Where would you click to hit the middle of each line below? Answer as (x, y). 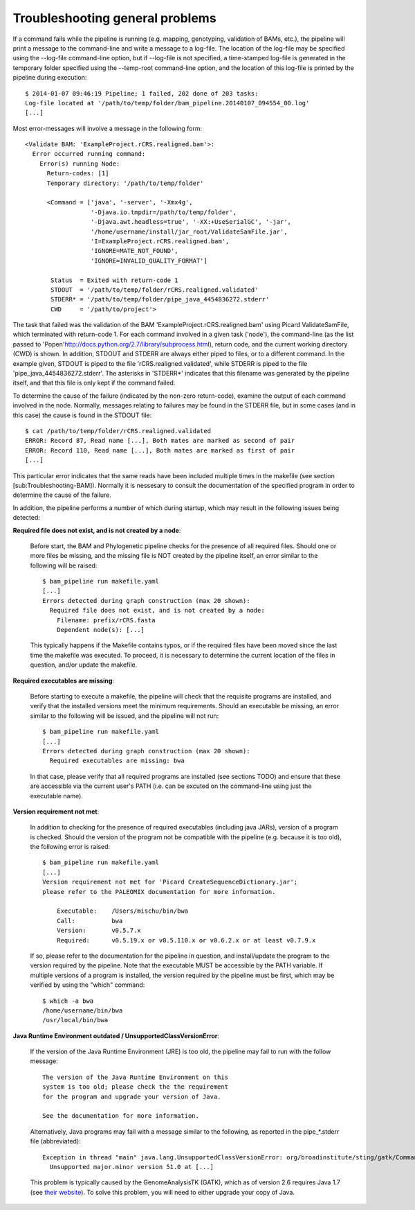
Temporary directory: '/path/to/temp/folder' (125, 183)
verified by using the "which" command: (87, 985)
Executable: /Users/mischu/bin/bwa (122, 911)
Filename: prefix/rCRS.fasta (106, 620)
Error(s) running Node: (80, 164)
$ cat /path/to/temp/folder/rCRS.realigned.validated (118, 431)
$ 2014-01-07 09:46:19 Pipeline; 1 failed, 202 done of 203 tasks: (142, 93)
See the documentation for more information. (121, 1116)
